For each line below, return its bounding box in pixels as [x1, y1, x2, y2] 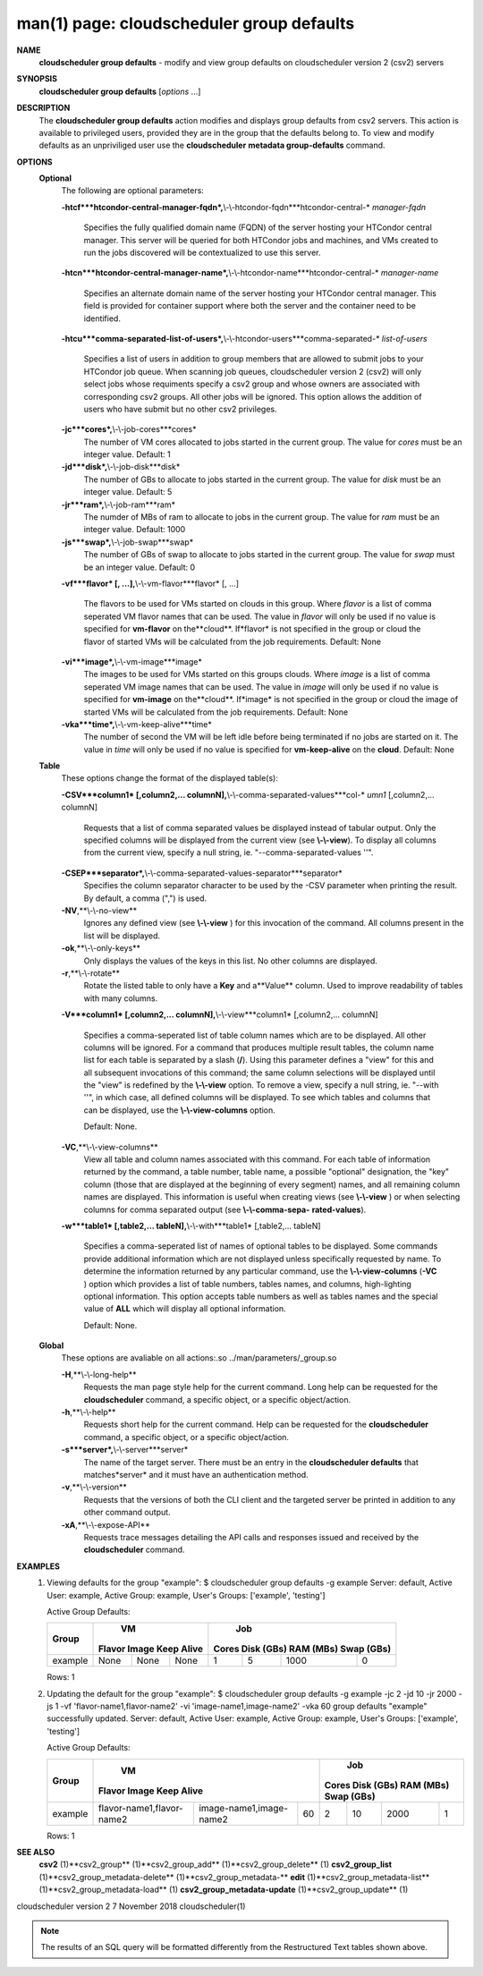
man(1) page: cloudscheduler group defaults [16, 13, 355, 33]
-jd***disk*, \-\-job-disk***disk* [61, 462, 181, 472]
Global [38, 1340, 64, 1351]
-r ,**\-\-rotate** [61, 967, 121, 979]
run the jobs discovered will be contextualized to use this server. [83, 247, 321, 259]
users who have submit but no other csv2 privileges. [83, 403, 277, 414]
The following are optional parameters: [61, 185, 205, 196]
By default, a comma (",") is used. [83, 893, 208, 903]
